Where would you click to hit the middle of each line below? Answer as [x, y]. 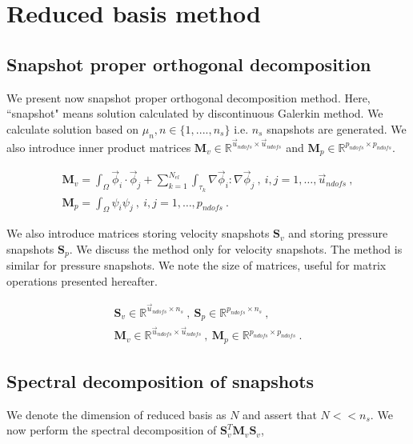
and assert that [280, 414]
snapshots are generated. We [337, 128]
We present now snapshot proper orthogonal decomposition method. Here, [188, 97]
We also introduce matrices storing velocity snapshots [138, 233]
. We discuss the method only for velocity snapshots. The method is [236, 248]
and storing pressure [338, 233]
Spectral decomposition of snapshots [160, 381]
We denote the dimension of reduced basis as [116, 414]
